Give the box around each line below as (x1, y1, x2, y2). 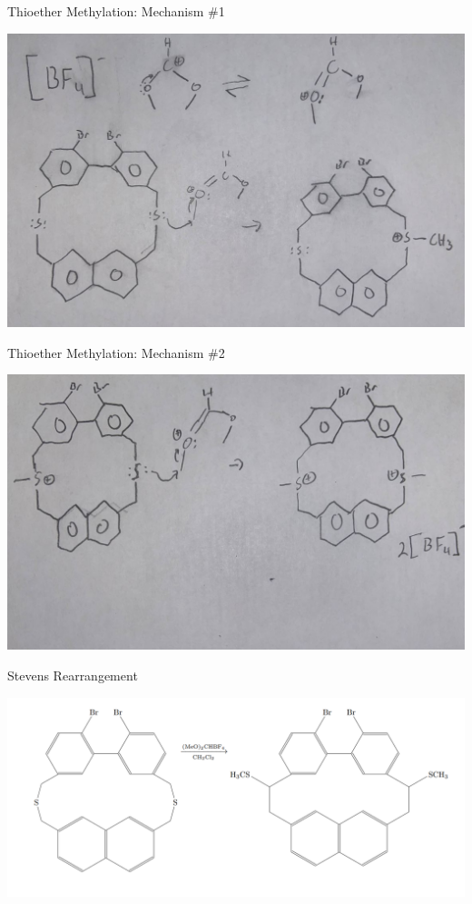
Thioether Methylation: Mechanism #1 (7, 2, 225, 20)
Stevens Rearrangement (7, 665, 138, 684)
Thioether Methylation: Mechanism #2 (7, 343, 225, 362)
